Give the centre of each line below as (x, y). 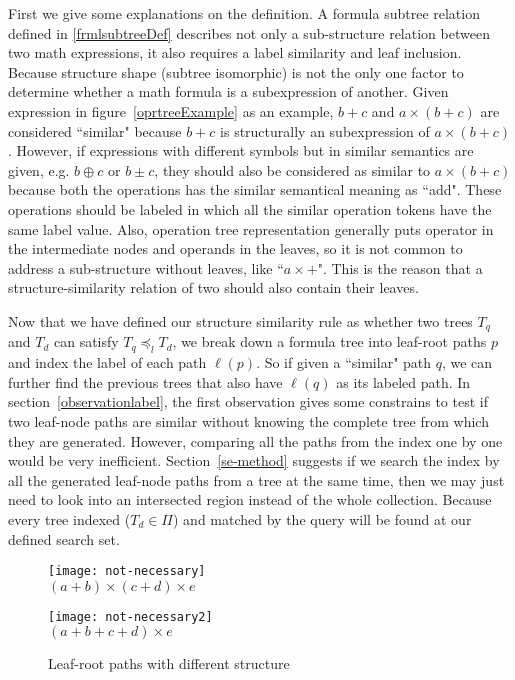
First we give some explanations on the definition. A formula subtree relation (244, 13)
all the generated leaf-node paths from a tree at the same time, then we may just (256, 479)
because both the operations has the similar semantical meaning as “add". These (255, 189)
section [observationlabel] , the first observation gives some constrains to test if (248, 401)
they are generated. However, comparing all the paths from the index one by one (255, 440)
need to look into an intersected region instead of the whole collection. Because (250, 499)
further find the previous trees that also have (145, 381)
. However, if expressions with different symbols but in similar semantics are (241, 150)
